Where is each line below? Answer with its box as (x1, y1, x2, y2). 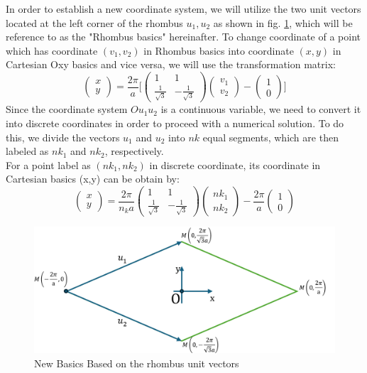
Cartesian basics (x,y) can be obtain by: (6, 171, 180, 186)
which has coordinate (6, 43, 98, 58)
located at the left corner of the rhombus (6, 15, 183, 30)
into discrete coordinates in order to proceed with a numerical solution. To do (6, 115, 344, 130)
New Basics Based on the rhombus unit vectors (34, 355, 239, 370)
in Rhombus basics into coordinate (143, 43, 294, 58)
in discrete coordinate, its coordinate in (149, 157, 321, 172)
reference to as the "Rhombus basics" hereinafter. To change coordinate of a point (6, 29, 361, 44)
